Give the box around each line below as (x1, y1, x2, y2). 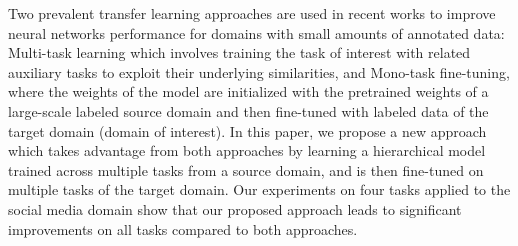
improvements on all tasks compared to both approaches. (8, 218, 358, 239)
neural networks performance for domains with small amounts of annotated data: (8, 22, 505, 43)
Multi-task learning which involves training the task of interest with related (8, 42, 471, 63)
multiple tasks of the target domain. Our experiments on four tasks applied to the (8, 179, 511, 200)
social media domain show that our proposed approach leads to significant (8, 198, 462, 219)
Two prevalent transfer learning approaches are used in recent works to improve (8, 3, 496, 23)
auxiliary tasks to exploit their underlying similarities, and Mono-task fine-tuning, (8, 61, 510, 82)
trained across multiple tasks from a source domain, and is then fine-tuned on (8, 159, 484, 180)
